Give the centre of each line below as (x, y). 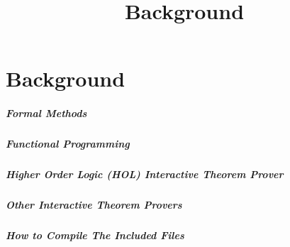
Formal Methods (46, 113)
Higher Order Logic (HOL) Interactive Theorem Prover (145, 174)
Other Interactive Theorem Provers (94, 205)
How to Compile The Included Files (95, 235)
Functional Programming (68, 144)
